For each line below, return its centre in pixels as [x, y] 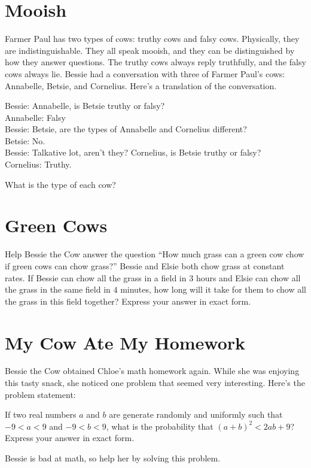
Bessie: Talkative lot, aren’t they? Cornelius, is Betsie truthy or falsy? [133, 152]
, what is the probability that [160, 426]
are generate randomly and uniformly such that [196, 414]
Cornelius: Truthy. [38, 164]
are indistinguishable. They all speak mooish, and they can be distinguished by [150, 50]
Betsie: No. [25, 140]
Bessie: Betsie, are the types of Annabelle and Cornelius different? [126, 129]
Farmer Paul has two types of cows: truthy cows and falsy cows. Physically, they [152, 39]
